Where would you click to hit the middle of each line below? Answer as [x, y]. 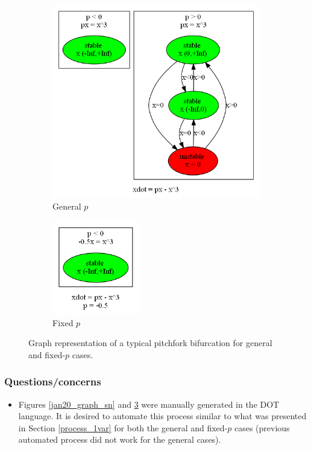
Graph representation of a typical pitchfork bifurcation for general [150, 343]
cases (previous [262, 427]
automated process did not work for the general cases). [120, 439]
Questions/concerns [53, 381]
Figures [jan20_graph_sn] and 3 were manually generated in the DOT [149, 404]
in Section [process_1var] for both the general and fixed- [123, 427]
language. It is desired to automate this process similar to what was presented [162, 416]
